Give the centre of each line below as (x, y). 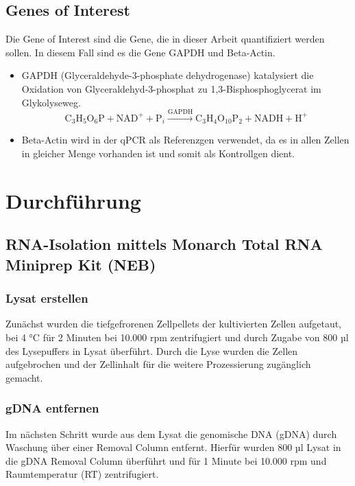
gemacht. (24, 377)
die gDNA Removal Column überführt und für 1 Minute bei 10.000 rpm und (166, 460)
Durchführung (73, 200)
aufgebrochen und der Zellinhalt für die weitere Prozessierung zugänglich (158, 364)
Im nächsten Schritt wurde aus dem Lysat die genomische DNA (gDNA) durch (171, 433)
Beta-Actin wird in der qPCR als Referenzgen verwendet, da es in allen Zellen (185, 140)
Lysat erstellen (47, 298)
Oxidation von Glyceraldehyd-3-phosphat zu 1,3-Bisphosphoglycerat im (171, 88)
